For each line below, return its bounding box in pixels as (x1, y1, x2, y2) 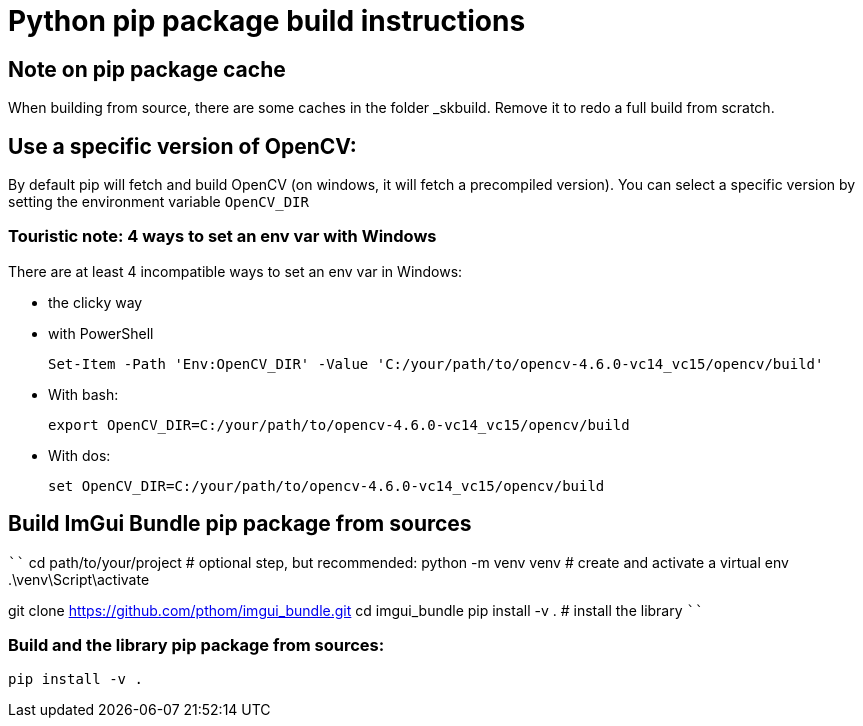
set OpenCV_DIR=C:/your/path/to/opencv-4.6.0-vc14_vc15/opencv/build (48, 477, 605, 494)
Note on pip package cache (8, 56, 286, 82)
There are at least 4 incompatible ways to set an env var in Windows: (8, 262, 463, 280)
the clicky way (48, 293, 143, 311)
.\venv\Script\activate (8, 570, 150, 588)
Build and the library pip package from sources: (8, 634, 385, 655)
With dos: (48, 446, 111, 464)
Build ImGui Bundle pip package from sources (8, 511, 472, 537)
